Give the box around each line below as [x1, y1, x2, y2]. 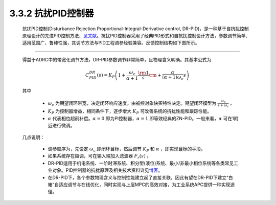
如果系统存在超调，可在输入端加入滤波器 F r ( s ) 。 [48, 153, 152, 161]
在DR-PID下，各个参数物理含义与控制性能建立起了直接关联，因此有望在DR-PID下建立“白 [48, 174, 233, 180]
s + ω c [217, 103, 229, 108]
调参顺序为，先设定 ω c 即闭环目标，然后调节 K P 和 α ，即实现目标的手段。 [48, 146, 205, 153]
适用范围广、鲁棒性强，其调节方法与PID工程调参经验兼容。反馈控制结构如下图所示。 [22, 40, 200, 46]
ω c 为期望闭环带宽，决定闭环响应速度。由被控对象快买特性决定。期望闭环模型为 [48, 100, 217, 107]
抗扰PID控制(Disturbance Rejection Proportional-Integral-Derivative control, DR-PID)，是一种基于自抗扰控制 [22, 26, 249, 32]
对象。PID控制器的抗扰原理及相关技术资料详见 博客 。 [52, 167, 163, 173]
